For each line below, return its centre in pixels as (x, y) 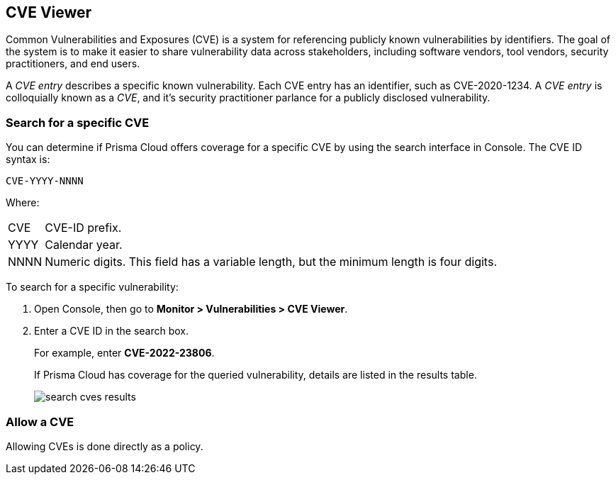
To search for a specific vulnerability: (92, 287)
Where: (23, 203)
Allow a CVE (40, 422)
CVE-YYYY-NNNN (45, 181)
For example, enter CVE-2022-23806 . (124, 353)
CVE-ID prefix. (83, 228)
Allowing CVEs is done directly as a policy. (105, 446)
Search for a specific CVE (78, 122)
